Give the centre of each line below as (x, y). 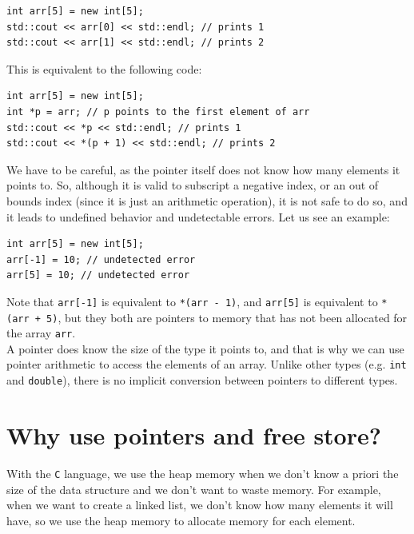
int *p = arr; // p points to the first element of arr (158, 112)
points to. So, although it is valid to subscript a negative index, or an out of (193, 185)
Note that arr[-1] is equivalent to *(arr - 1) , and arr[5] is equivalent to (192, 301)
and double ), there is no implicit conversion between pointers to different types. (202, 380)
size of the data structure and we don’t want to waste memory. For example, (194, 489)
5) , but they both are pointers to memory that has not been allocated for (227, 317)
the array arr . (41, 333)
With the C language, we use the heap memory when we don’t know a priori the (203, 473)
